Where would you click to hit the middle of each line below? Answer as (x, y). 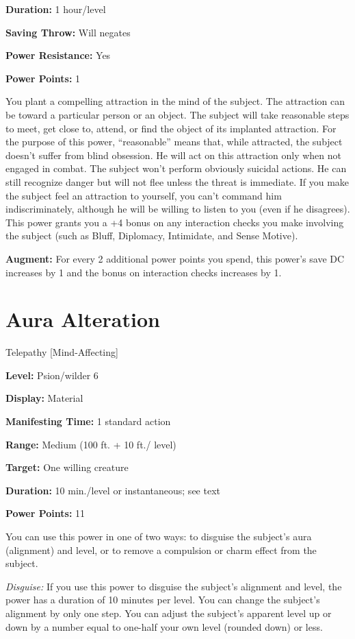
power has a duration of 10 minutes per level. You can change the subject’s (163, 600)
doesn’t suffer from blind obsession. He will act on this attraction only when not (173, 155)
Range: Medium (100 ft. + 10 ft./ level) (91, 444)
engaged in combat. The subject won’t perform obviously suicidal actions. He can (176, 168)
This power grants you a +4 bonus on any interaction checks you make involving (175, 222)
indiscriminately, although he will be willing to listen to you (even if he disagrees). (178, 209)
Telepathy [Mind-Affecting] (62, 352)
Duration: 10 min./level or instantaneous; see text (113, 490)
